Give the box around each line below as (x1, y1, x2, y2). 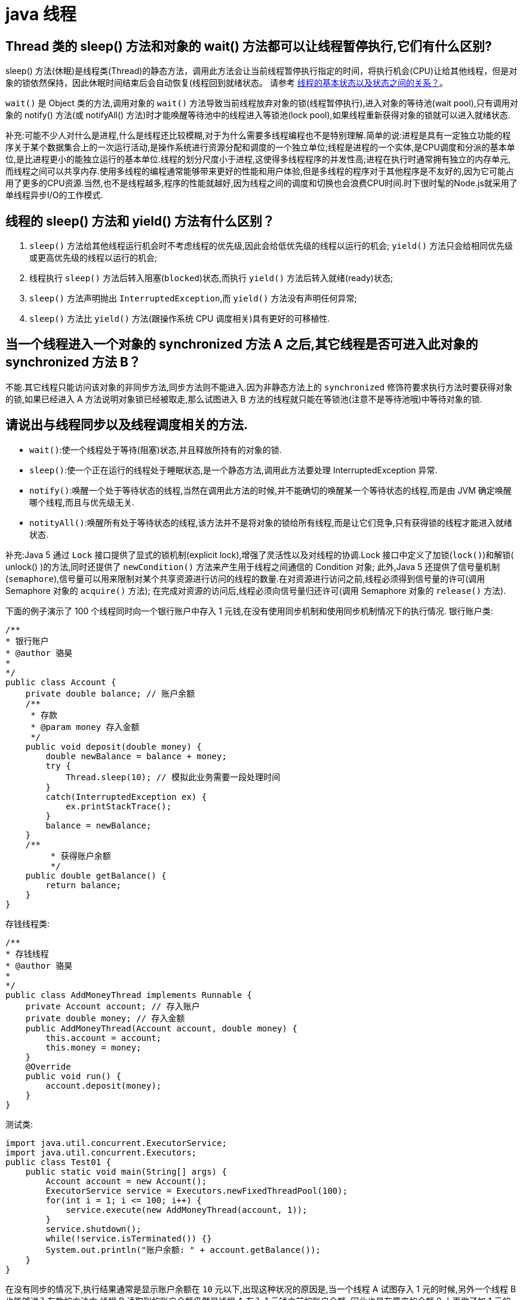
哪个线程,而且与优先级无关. (29, 497, 135, 507)
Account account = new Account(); (45, 1176, 207, 1186)
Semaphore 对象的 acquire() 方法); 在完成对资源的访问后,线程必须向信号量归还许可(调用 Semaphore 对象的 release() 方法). (5, 585, 506, 596)
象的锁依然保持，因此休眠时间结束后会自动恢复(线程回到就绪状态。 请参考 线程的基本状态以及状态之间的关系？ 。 (5, 78, 448, 88)
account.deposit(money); (45, 1080, 162, 1090)
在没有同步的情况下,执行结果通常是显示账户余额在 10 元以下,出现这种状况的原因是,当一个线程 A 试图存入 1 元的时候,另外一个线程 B (5, 1283, 516, 1294)
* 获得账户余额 (50, 851, 111, 861)
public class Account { (5, 677, 116, 687)
